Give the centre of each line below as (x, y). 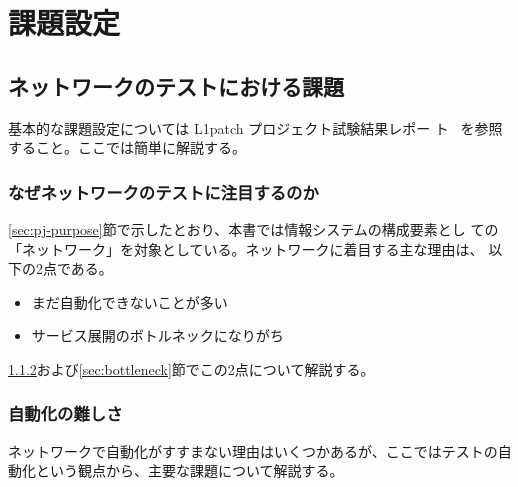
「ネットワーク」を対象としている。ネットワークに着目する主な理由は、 (246, 248)
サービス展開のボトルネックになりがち (157, 335)
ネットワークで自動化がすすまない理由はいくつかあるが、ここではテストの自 (260, 450)
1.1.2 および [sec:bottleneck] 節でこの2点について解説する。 (191, 368)
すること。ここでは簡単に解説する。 (127, 147)
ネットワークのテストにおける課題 (176, 85)
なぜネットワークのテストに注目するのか (163, 191)
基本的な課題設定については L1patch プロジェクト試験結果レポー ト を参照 (255, 127)
